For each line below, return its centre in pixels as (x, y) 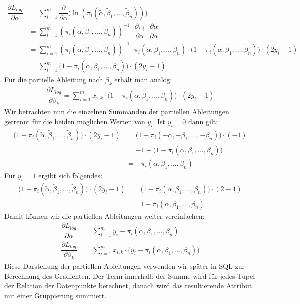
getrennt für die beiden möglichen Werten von (75, 121)
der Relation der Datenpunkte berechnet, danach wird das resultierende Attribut (128, 286)
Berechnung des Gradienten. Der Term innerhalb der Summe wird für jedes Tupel (130, 276)
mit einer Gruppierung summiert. (55, 295)
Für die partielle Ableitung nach (54, 79)
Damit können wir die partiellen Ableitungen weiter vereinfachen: (104, 216)
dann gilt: (203, 121)
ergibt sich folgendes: (70, 175)
